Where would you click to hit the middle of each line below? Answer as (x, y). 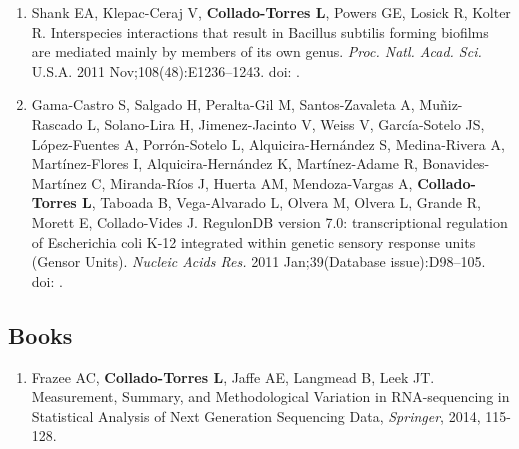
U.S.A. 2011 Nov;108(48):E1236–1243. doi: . (165, 70)
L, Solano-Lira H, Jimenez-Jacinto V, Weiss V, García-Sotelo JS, (286, 123)
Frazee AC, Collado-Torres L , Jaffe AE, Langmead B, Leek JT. (233, 376)
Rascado (57, 123)
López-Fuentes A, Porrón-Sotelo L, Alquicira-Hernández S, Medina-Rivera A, (268, 143)
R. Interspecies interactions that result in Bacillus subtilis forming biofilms (260, 31)
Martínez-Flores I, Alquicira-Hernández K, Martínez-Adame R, (224, 163)
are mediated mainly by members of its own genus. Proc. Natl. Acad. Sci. (256, 51)
